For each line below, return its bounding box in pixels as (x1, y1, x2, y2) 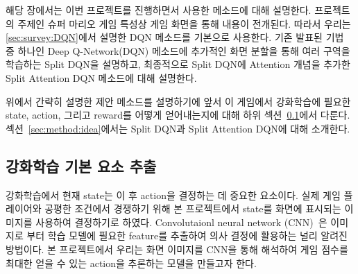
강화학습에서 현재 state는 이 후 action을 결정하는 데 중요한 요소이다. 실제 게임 (6, 187, 341, 202)
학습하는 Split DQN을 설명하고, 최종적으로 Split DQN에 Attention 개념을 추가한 (6, 57, 350, 71)
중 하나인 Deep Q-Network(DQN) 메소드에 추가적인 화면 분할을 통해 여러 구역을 (6, 43, 350, 58)
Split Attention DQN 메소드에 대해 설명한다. (6, 70, 197, 85)
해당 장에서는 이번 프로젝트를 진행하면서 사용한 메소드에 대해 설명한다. (6, 3, 312, 17)
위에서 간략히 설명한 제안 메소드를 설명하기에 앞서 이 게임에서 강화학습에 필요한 (6, 94, 351, 108)
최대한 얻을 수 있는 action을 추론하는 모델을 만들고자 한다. (6, 255, 257, 270)
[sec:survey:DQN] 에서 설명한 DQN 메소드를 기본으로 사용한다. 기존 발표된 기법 (6, 30, 344, 44)
